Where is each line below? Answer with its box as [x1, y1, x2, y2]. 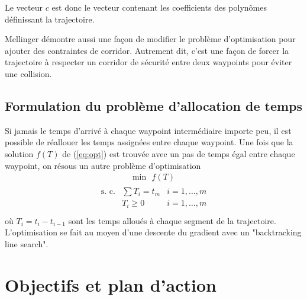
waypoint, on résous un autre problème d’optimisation [5, 159, 201, 171]
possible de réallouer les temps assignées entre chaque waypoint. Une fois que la [5, 136, 293, 148]
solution [5, 147, 34, 159]
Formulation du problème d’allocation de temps [5, 96, 303, 114]
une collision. [5, 67, 52, 79]
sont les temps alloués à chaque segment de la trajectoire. [68, 214, 276, 226]
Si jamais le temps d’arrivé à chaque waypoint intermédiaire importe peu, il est [5, 124, 292, 136]
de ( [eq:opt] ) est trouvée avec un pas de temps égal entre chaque [62, 147, 295, 159]
